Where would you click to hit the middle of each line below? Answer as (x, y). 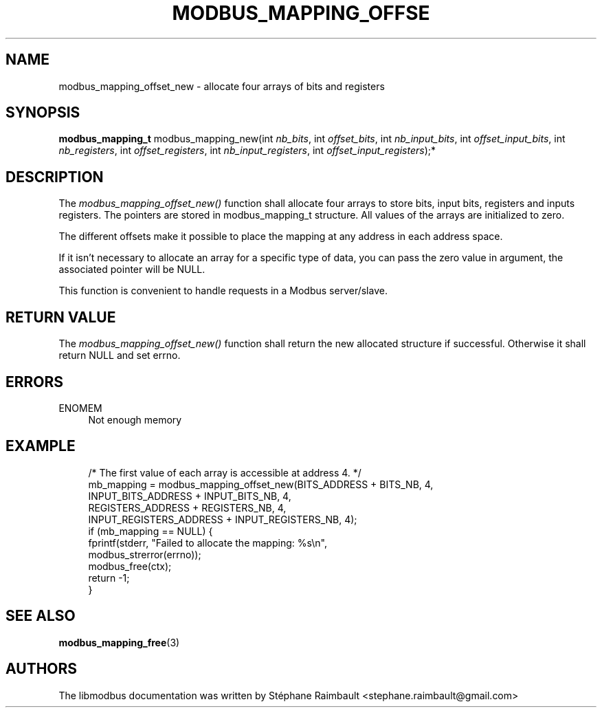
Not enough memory (135, 419)
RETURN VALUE (61, 317)
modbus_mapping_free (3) (119, 642)
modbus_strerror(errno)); (145, 554)
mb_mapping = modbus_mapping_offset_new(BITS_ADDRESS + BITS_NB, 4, (261, 484)
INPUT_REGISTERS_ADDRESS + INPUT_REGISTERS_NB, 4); (223, 519)
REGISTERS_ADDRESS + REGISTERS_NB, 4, (187, 507)
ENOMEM (80, 408)
